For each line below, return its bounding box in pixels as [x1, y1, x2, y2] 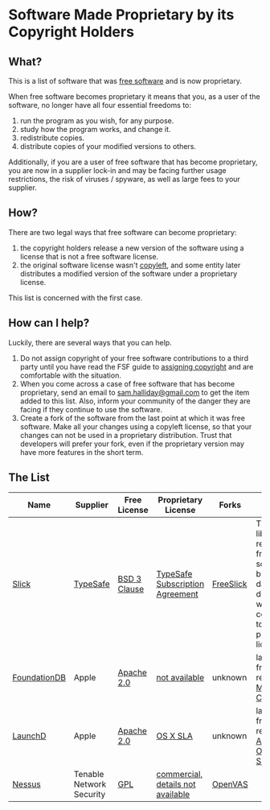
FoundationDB [12, 672, 67, 684]
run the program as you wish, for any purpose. [19, 116, 174, 126]
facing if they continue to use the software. [19, 404, 163, 414]
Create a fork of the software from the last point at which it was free [19, 413, 245, 423]
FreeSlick [211, 578, 247, 589]
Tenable [73, 769, 104, 780]
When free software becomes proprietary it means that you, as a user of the [8, 92, 260, 101]
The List [8, 471, 50, 485]
